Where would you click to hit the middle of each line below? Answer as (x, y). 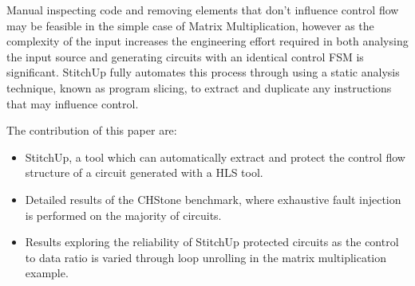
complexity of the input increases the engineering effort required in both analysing (207, 41)
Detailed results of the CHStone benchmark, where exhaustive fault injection (213, 199)
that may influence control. (73, 103)
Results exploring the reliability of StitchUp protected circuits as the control (212, 242)
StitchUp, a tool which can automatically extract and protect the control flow (215, 157)
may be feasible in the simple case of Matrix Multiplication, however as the (190, 25)
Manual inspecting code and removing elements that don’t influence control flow (203, 10)
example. (47, 273)
